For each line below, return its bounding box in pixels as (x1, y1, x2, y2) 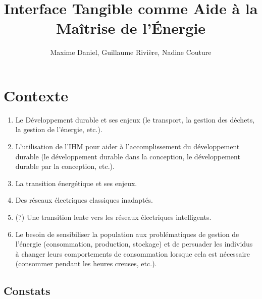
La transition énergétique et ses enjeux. (15, 177, 137, 188)
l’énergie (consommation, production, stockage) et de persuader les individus (15, 238, 253, 249)
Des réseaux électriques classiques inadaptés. (15, 195, 153, 205)
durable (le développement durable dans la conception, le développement (15, 151, 240, 161)
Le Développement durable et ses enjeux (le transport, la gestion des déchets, (15, 114, 255, 125)
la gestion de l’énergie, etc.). (15, 124, 102, 135)
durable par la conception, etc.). (15, 161, 115, 171)
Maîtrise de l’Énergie (56, 18, 206, 38)
